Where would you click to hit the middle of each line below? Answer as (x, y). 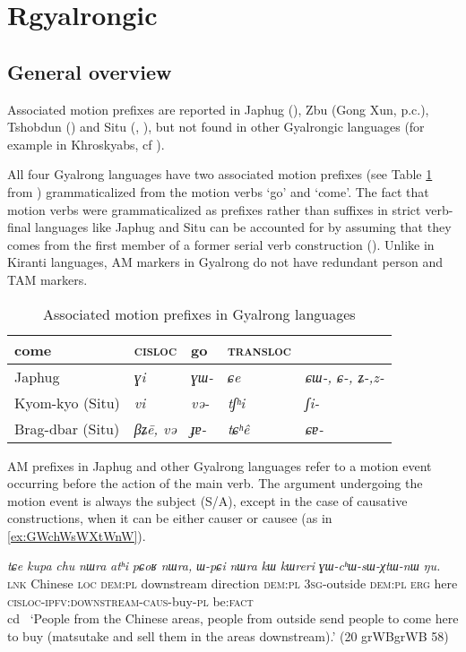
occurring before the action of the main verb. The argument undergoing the (215, 483)
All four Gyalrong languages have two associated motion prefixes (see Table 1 (220, 174)
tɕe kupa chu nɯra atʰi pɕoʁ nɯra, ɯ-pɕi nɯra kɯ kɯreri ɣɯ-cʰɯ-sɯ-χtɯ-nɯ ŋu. (224, 566)
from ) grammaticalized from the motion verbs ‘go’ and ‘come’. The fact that (218, 191)
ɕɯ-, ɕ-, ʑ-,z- (345, 376)
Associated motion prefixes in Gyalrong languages (199, 313)
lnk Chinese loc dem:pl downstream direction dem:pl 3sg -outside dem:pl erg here (233, 583)
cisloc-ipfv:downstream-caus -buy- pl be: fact (130, 601)
